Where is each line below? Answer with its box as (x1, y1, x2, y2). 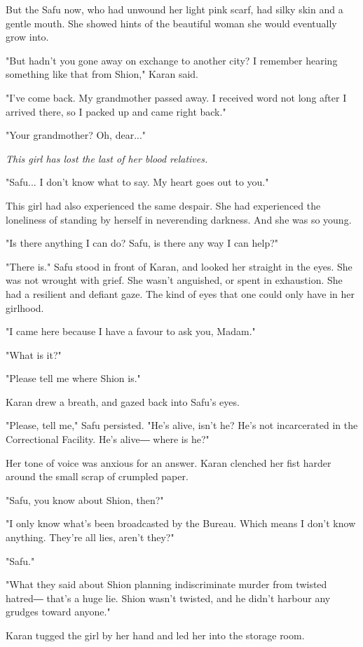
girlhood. (6, 300, 44, 315)
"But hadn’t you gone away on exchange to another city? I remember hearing (6, 53, 338, 67)
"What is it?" (6, 347, 62, 362)
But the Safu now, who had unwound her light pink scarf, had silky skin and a (6, 2, 343, 16)
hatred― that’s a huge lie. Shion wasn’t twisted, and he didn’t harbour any (6, 590, 331, 605)
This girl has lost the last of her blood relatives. (6, 151, 208, 165)
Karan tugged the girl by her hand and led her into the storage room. (6, 628, 305, 642)
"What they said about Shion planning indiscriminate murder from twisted (6, 577, 327, 592)
